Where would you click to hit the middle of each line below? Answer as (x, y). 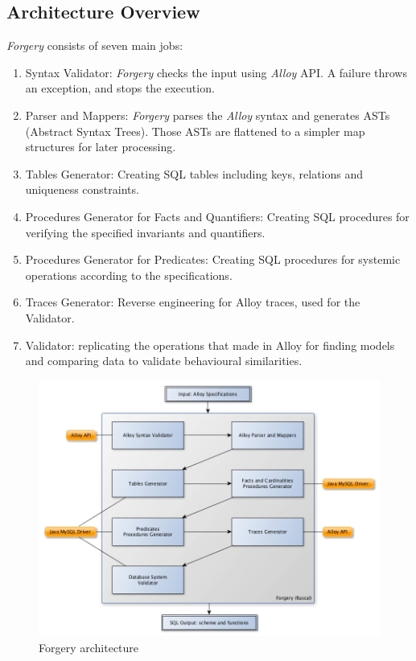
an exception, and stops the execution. (120, 88)
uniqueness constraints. (82, 189)
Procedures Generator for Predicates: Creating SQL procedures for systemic (213, 259)
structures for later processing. (101, 147)
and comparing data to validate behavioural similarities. (164, 361)
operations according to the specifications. (129, 275)
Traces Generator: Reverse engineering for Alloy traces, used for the (193, 302)
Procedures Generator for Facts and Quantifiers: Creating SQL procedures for (217, 216)
